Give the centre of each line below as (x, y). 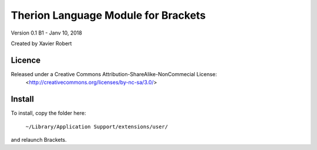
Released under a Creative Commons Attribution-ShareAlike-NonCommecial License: (114, 74)
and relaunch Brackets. (39, 139)
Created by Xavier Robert (41, 43)
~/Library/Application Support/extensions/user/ (97, 127)
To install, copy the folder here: (48, 113)
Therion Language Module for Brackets (108, 15)
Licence (26, 60)
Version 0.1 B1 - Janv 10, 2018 (46, 33)
